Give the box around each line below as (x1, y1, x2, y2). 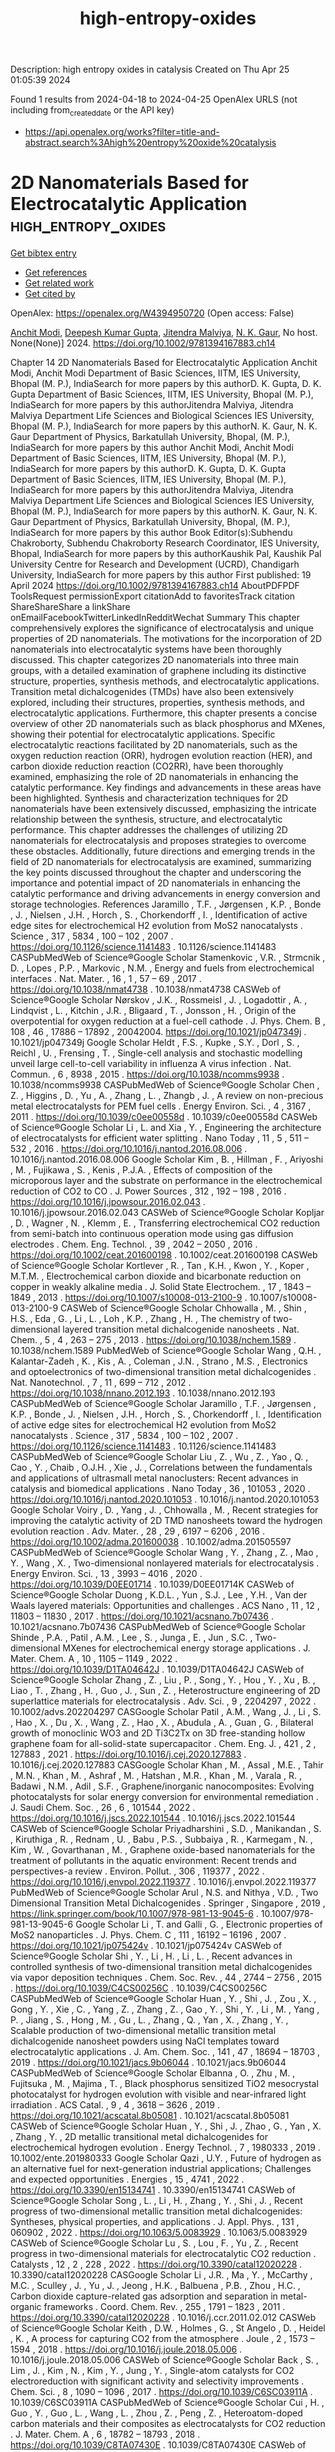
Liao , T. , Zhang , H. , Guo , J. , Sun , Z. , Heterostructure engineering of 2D (10, 1684, 321, 1696)
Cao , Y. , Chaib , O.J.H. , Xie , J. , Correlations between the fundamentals (10, 1461, 313, 1473)
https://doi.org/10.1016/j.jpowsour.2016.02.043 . (10, 1195, 206, 1207)
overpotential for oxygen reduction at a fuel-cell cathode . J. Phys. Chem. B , (10, 1015, 326, 1027)
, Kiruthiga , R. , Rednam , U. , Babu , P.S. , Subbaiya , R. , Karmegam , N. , (10, 1833, 313, 1845)
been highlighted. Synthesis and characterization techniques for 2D (10, 792, 289, 804)
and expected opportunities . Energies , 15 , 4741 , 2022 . (10, 2173, 245, 2185)
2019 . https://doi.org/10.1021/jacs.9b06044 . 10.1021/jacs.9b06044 (10, 2056, 287, 2068)
